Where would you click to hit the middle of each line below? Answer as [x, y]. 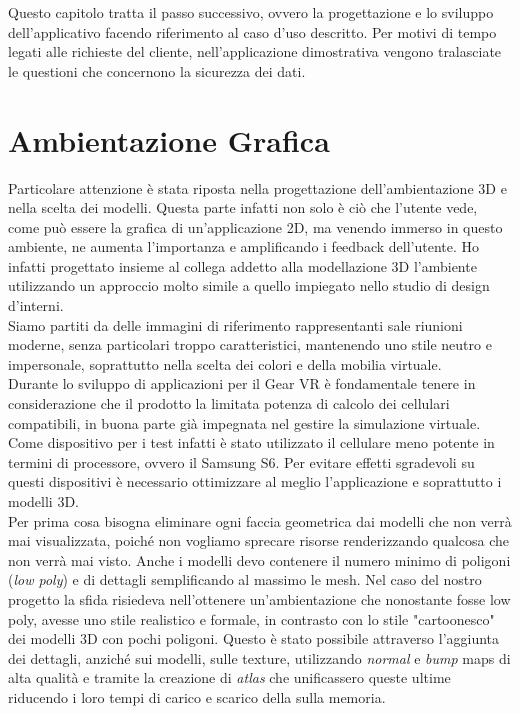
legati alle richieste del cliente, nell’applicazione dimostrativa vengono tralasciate [255, 51]
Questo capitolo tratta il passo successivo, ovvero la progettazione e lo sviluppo [251, 12]
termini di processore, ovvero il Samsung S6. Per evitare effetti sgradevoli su [241, 461]
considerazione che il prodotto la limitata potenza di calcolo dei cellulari [229, 403]
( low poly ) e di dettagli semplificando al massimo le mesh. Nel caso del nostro [245, 579]
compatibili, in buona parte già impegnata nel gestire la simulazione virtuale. [244, 422]
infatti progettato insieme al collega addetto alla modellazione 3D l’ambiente [242, 265]
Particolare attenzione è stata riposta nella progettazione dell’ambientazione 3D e [257, 187]
